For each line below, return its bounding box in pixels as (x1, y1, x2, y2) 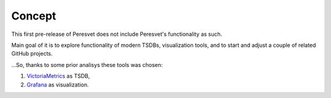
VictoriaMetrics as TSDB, (26, 72, 90, 80)
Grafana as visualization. (26, 81, 89, 88)
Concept (11, 9, 56, 23)
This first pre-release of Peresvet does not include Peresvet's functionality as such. (11, 30, 223, 38)
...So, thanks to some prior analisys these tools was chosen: (11, 61, 163, 68)
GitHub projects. (11, 50, 53, 57)
